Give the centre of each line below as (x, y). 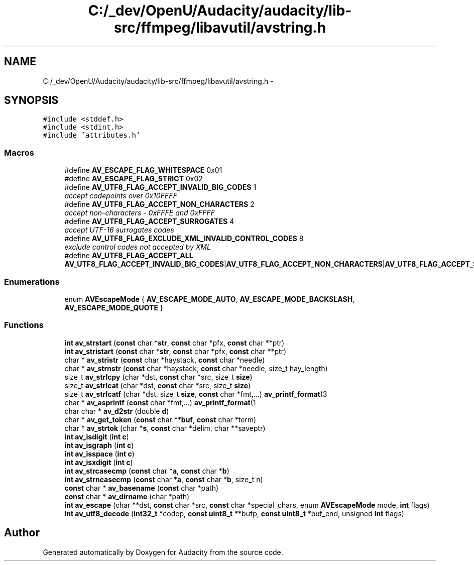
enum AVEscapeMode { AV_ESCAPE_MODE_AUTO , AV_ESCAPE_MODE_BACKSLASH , (210, 299)
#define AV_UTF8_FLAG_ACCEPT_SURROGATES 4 (149, 221)
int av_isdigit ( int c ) (97, 436)
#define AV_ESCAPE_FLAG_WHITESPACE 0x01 (143, 170)
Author (22, 533)
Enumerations (32, 281)
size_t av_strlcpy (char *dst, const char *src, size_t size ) (158, 377)
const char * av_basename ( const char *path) (142, 488)
